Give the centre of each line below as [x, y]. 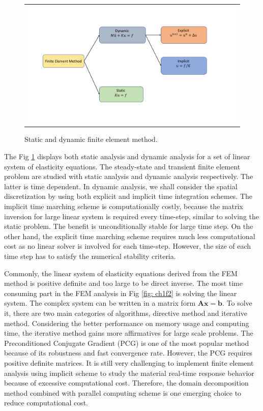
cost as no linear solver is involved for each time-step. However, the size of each [128, 246]
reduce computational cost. [46, 403]
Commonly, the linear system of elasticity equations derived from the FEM [121, 273]
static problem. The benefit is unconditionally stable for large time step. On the [129, 226]
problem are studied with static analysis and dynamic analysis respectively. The [129, 176]
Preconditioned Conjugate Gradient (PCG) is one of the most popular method [127, 343]
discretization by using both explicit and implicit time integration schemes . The [128, 196]
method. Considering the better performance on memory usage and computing [127, 323]
